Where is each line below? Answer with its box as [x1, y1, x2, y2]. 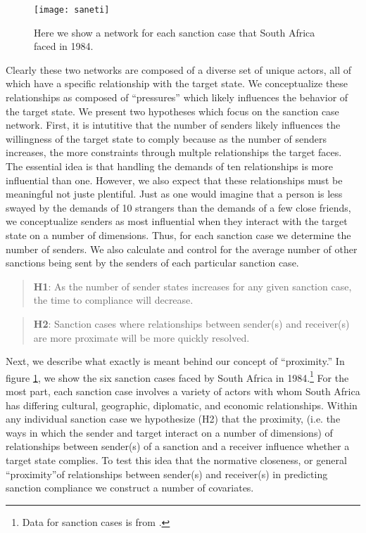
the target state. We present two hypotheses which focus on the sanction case [6, 103, 339, 118]
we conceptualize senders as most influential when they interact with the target [6, 214, 348, 229]
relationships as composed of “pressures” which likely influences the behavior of [6, 90, 348, 105]
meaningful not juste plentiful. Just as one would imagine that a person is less [6, 186, 343, 201]
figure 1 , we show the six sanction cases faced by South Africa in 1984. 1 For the [6, 368, 349, 385]
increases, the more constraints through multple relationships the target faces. [6, 145, 342, 160]
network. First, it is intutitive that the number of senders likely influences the [6, 117, 341, 132]
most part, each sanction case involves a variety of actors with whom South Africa [6, 383, 360, 398]
